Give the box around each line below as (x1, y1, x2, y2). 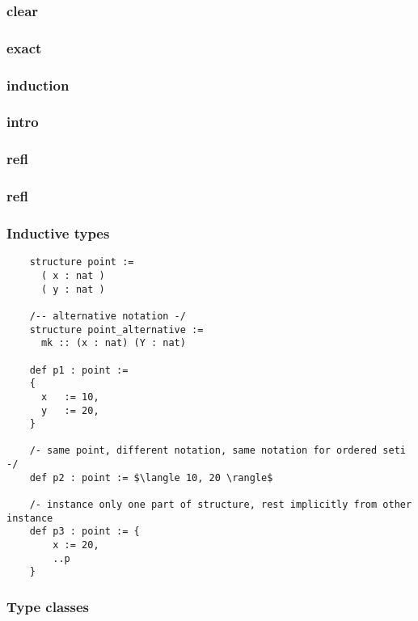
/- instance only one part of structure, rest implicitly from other (29, 499, 412, 511)
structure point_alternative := (29, 323, 204, 336)
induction (6, 74, 70, 95)
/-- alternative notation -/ (29, 310, 186, 322)
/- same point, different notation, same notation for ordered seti (29, 445, 406, 457)
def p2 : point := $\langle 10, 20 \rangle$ (29, 471, 273, 484)
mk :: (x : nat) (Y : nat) (40, 337, 186, 349)
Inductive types (6, 222, 110, 243)
